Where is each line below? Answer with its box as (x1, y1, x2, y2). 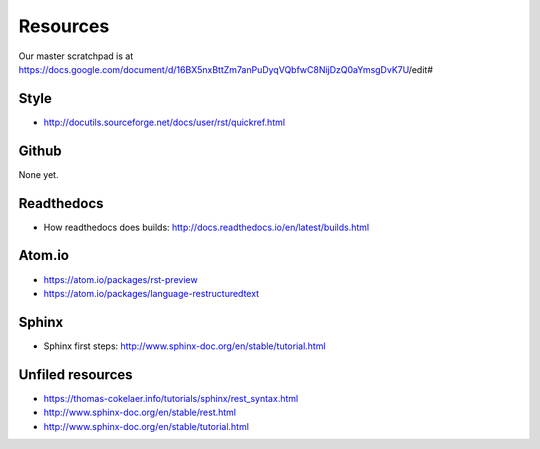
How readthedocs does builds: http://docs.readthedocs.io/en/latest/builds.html (43, 221, 370, 233)
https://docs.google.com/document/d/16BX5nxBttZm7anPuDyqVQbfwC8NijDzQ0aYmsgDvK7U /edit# (18, 63, 434, 75)
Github (18, 142, 62, 159)
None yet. (18, 168, 59, 180)
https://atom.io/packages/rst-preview (43, 273, 199, 285)
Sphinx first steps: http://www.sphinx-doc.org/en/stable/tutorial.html (43, 340, 326, 352)
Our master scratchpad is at (18, 50, 134, 62)
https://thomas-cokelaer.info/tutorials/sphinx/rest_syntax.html (43, 392, 299, 404)
